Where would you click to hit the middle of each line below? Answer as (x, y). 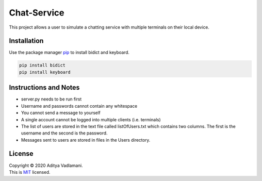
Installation (26, 41)
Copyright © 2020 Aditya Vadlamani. (46, 165)
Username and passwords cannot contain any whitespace (79, 106)
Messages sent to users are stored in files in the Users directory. (86, 140)
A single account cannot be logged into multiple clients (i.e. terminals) (91, 119)
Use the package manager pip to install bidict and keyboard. (69, 52)
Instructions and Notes (44, 88)
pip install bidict (42, 65)
